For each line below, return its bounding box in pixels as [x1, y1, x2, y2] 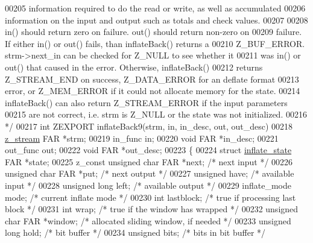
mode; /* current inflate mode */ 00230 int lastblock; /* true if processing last [5, 191, 296, 203]
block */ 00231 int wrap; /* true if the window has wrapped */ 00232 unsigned [5, 203, 299, 215]
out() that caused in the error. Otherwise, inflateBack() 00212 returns [5, 60, 263, 73]
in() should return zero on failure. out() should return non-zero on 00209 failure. [5, 25, 302, 38]
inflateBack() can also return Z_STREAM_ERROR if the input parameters [5, 96, 288, 109]
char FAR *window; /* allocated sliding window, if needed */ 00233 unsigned [5, 214, 291, 227]
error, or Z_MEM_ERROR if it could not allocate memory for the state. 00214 [5, 84, 300, 97]
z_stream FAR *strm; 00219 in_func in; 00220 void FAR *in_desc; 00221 [5, 131, 279, 144]
